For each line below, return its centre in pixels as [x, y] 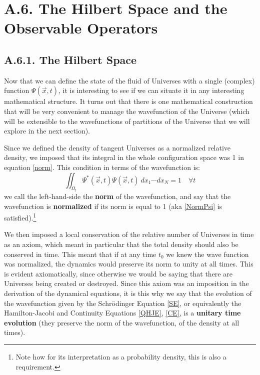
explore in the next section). [47, 131]
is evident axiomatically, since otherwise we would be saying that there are [118, 273]
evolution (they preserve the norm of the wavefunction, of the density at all [122, 322]
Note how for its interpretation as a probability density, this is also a [121, 356]
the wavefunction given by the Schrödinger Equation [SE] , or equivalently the [123, 303]
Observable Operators [81, 28]
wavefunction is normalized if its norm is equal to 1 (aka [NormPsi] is [113, 206]
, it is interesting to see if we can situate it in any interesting [151, 90]
